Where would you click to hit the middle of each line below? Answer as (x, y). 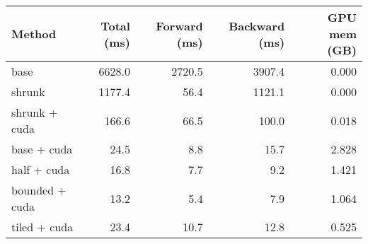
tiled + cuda (42, 227)
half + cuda (41, 169)
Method (34, 34)
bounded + (39, 190)
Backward (257, 25)
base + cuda (42, 149)
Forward (179, 25)
